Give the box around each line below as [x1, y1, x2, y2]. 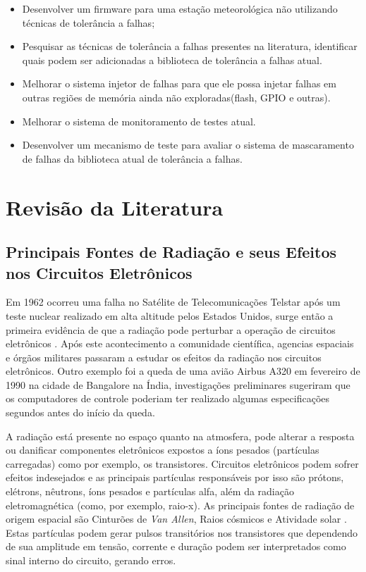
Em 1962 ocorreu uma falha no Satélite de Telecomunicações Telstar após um [6, 294, 341, 309]
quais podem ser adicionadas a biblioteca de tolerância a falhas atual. [22, 52, 322, 67]
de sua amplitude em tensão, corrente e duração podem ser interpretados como [6, 539, 346, 554]
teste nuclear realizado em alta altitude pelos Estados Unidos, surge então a [6, 308, 334, 323]
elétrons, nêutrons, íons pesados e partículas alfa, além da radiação [6, 484, 294, 499]
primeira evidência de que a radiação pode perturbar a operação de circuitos [6, 322, 336, 337]
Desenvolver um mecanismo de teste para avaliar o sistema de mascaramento [22, 137, 354, 152]
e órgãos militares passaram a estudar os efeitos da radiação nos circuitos [6, 349, 322, 364]
